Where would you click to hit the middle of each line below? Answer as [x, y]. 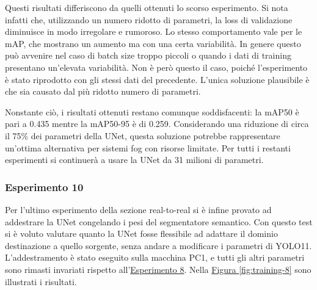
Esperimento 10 [44, 187]
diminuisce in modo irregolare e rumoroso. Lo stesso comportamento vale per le [154, 31]
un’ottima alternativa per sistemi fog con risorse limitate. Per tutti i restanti [148, 147]
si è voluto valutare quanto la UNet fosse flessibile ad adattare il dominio [141, 234]
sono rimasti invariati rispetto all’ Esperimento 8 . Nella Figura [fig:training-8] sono [158, 269]
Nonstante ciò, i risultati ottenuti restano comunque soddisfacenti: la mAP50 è [152, 111]
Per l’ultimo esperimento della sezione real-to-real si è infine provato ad [138, 209]
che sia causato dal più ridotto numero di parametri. [103, 91]
